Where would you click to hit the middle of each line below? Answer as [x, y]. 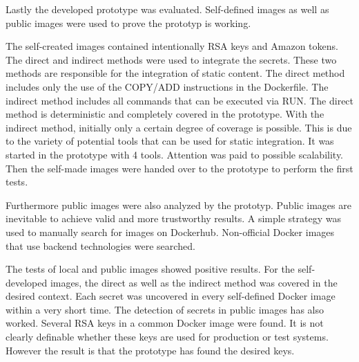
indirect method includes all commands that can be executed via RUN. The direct [180, 100]
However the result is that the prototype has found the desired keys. [150, 350]
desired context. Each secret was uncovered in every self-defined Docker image [171, 296]
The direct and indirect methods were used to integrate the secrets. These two [171, 59]
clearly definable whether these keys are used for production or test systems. [167, 337]
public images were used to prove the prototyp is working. [128, 22]
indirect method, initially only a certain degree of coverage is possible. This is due [179, 127]
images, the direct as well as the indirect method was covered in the [194, 282]
